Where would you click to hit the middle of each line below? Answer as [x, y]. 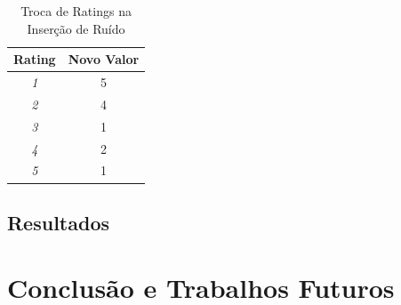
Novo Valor [104, 59]
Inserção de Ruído [76, 28]
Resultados [58, 222]
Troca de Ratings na [76, 11]
